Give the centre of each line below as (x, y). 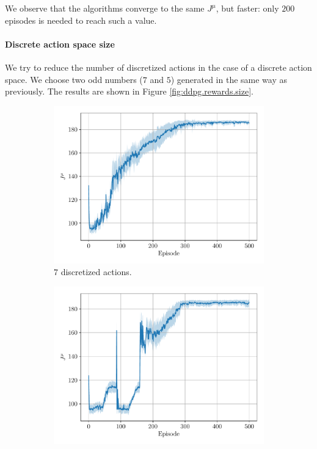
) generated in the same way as (229, 79)
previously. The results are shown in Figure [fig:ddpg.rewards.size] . (129, 91)
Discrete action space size (60, 44)
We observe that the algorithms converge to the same (105, 8)
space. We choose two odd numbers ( (74, 79)
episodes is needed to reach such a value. (81, 20)
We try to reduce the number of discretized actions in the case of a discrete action (158, 67)
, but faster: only (247, 8)
